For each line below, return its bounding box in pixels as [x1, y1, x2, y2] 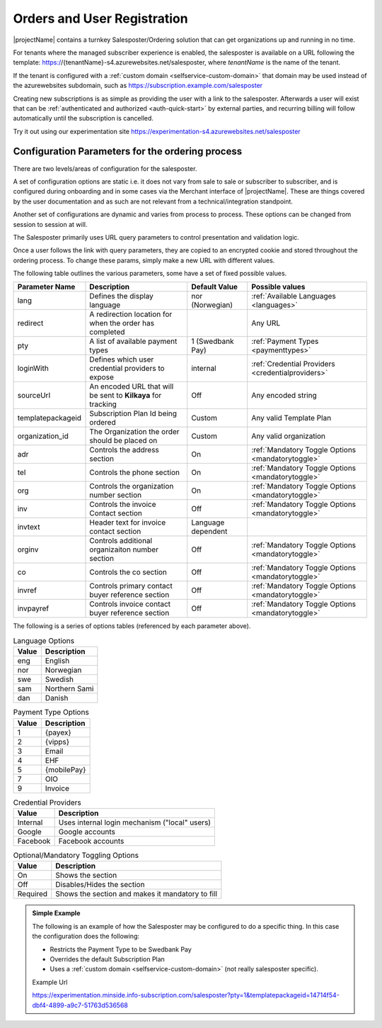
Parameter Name [17, 282, 76, 292]
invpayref [17, 603, 50, 613]
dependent [191, 527, 228, 537]
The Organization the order [89, 427, 180, 437]
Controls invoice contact [89, 599, 171, 609]
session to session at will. [13, 220, 88, 228]
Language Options [13, 636, 75, 646]
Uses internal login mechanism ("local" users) [58, 817, 212, 827]
